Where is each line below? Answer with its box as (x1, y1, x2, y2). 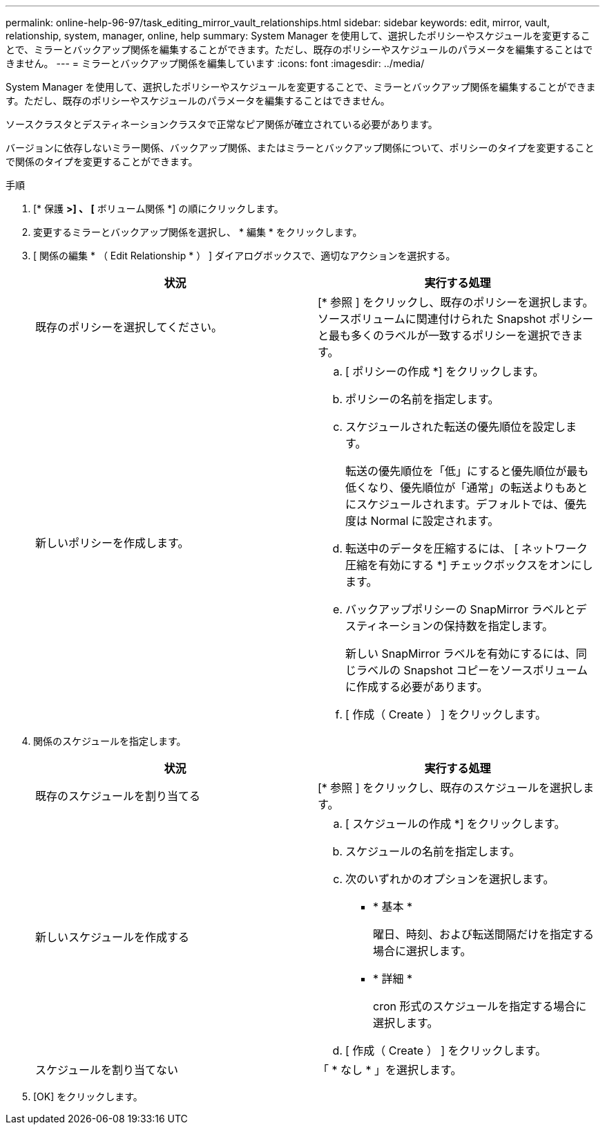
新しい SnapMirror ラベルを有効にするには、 (345, 647, 576, 660)
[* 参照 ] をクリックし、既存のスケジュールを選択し (318, 781, 584, 795)
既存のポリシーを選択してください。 (35, 320, 223, 334)
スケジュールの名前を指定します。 (345, 844, 521, 858)
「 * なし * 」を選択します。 (318, 1063, 462, 1077)
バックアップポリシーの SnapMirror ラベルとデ (345, 602, 587, 616)
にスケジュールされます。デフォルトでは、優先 (345, 497, 587, 511)
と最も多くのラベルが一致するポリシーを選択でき (318, 328, 573, 342)
